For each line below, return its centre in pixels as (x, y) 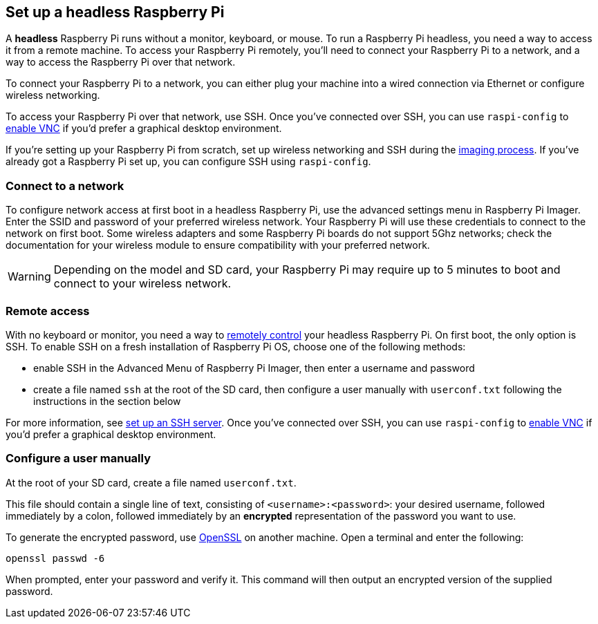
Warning (29, 277)
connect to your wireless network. (142, 284)
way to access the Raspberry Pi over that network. (121, 62)
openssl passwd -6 (55, 558)
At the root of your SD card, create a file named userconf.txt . (151, 482)
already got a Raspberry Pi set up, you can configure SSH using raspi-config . (188, 162)
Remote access (48, 311)
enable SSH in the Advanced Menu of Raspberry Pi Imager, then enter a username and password (254, 368)
